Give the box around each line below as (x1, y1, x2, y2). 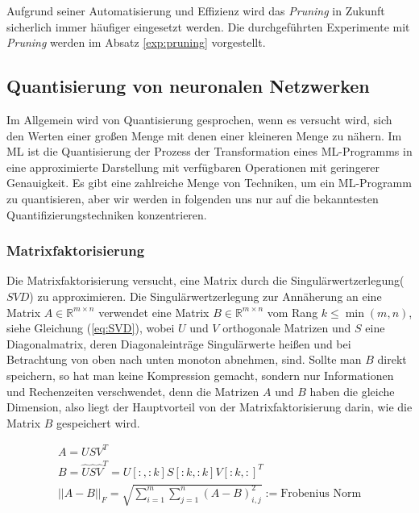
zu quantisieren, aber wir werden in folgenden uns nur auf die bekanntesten (6, 190, 379, 206)
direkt (377, 351, 407, 368)
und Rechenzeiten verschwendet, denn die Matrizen (6, 382, 259, 399)
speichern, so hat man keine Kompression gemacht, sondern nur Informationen (6, 366, 394, 383)
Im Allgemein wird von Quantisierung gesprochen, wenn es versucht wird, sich (6, 111, 392, 127)
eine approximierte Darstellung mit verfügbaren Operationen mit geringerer (6, 158, 380, 175)
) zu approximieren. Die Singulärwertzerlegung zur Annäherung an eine (29, 287, 382, 304)
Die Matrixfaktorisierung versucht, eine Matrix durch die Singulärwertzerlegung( (6, 272, 404, 289)
